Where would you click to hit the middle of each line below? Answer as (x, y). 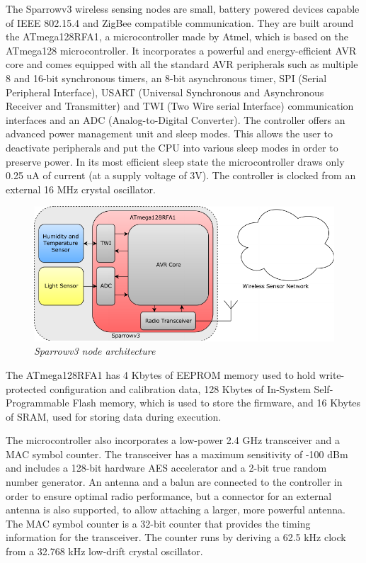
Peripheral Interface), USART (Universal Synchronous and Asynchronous (165, 92)
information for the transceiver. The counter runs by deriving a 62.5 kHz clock (176, 537)
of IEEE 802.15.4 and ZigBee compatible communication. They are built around (180, 22)
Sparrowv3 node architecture (95, 351)
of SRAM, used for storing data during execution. (114, 416)
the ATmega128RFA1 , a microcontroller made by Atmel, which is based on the (177, 36)
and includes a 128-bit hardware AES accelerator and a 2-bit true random (166, 468)
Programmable (38, 403)
